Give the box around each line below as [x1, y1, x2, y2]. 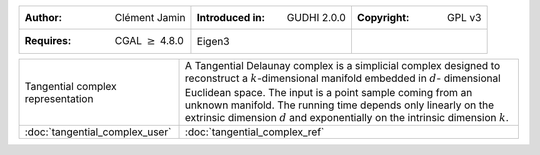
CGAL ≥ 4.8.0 [114, 34, 184, 47]
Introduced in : [196, 11, 265, 24]
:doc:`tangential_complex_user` [24, 125, 172, 139]
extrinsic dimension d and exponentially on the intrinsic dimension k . [185, 110, 509, 124]
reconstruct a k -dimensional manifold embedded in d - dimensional [185, 71, 501, 85]
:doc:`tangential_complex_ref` [185, 125, 325, 139]
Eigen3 [196, 35, 230, 49]
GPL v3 [446, 11, 482, 24]
